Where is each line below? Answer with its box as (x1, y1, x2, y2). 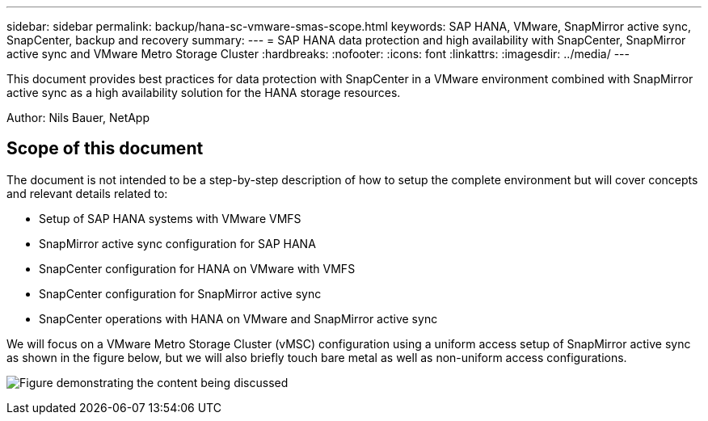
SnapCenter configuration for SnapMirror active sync (39, 286, 322, 301)
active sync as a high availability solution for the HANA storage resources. (6, 86, 401, 99)
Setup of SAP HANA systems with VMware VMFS (39, 211, 301, 225)
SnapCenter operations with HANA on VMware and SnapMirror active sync (39, 311, 438, 326)
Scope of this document (6, 138, 204, 159)
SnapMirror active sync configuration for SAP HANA (39, 236, 316, 250)
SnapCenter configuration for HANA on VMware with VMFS (39, 261, 356, 276)
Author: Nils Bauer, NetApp (6, 111, 150, 124)
